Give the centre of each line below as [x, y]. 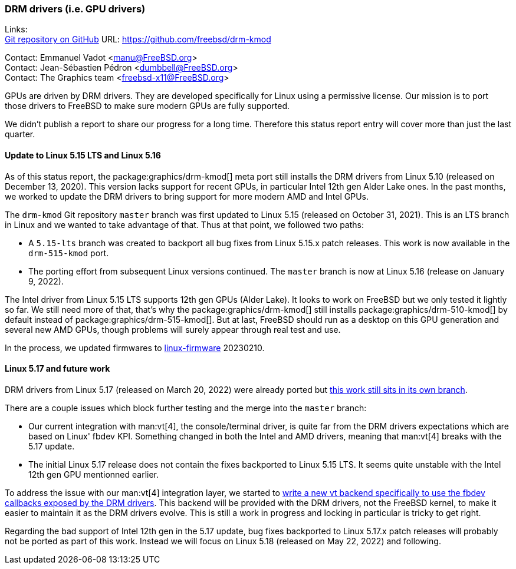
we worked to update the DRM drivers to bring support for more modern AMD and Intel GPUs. [187, 196]
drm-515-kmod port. [69, 253]
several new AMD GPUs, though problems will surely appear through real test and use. [173, 329]
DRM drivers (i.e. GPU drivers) [75, 9]
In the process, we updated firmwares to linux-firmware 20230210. [135, 348]
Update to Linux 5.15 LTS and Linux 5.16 [83, 155]
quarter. [20, 134]
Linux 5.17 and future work [57, 369]
